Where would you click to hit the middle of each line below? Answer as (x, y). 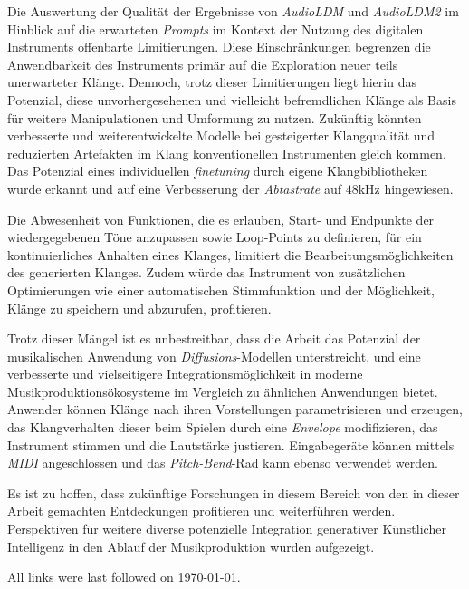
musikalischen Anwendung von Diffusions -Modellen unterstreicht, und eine (214, 356)
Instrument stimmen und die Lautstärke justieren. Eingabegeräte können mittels (231, 444)
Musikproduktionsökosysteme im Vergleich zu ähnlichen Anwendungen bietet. (223, 391)
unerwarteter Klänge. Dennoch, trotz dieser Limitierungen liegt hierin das (212, 82)
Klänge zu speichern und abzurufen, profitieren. (139, 308)
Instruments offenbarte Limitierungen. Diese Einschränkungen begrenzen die (219, 47)
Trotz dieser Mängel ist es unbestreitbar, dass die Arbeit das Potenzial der (214, 338)
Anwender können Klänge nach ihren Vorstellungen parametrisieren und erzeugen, (235, 409)
